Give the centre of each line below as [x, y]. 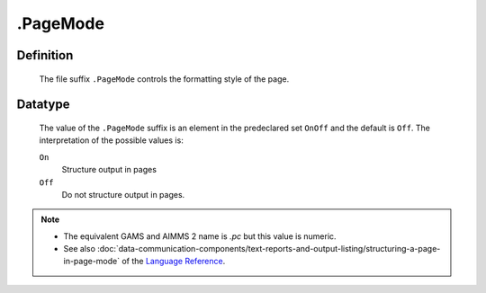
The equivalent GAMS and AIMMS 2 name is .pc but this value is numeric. [200, 236]
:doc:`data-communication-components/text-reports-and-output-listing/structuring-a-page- [269, 249]
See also [80, 249]
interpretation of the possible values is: [111, 140]
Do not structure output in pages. [123, 194]
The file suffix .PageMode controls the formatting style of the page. [164, 79]
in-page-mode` [92, 262]
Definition [45, 55]
